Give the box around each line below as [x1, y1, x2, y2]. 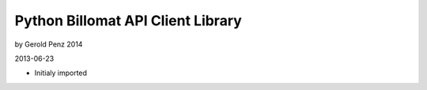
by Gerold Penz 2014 [14, 39, 83, 49]
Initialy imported [34, 68, 87, 78]
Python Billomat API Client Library [14, 12, 243, 29]
